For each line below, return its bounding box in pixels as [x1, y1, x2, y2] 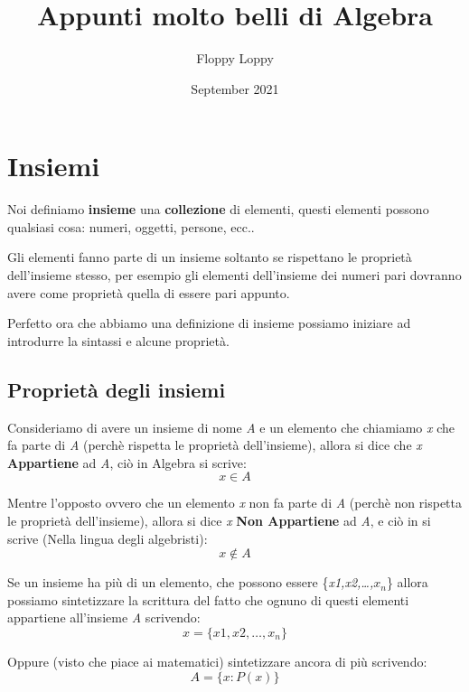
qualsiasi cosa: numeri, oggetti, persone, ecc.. [7, 217, 255, 236]
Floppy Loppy [196, 49, 274, 68]
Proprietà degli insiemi [7, 375, 226, 403]
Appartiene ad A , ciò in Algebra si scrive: [7, 453, 247, 472]
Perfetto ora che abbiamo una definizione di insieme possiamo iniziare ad [7, 313, 411, 332]
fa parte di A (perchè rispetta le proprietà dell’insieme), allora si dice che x [7, 435, 422, 454]
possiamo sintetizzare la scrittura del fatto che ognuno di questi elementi [7, 590, 409, 609]
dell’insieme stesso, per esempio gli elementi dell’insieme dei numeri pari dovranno [7, 266, 462, 285]
